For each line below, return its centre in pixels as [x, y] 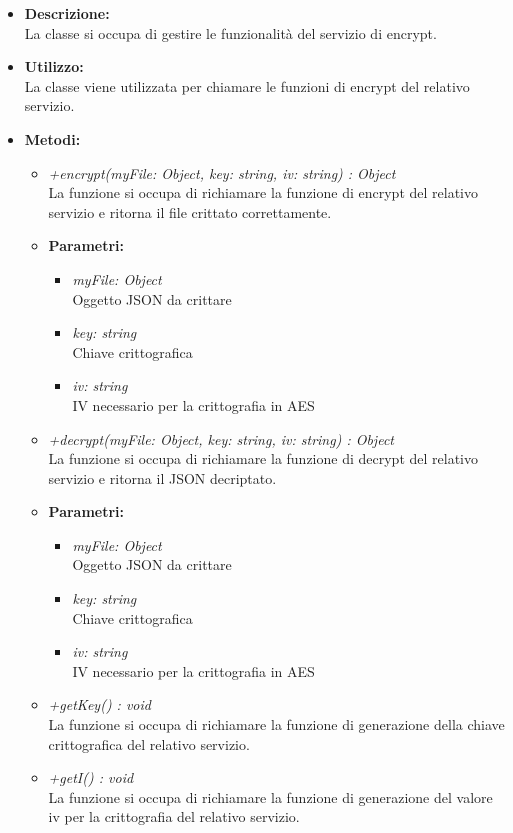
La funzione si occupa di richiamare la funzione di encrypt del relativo [263, 192]
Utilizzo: [54, 66]
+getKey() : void [99, 704]
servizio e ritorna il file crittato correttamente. [190, 211]
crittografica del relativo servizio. [149, 743]
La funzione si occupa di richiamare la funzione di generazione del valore [270, 796]
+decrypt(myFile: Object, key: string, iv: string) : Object [221, 438]
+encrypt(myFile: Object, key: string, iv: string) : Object [222, 172]
